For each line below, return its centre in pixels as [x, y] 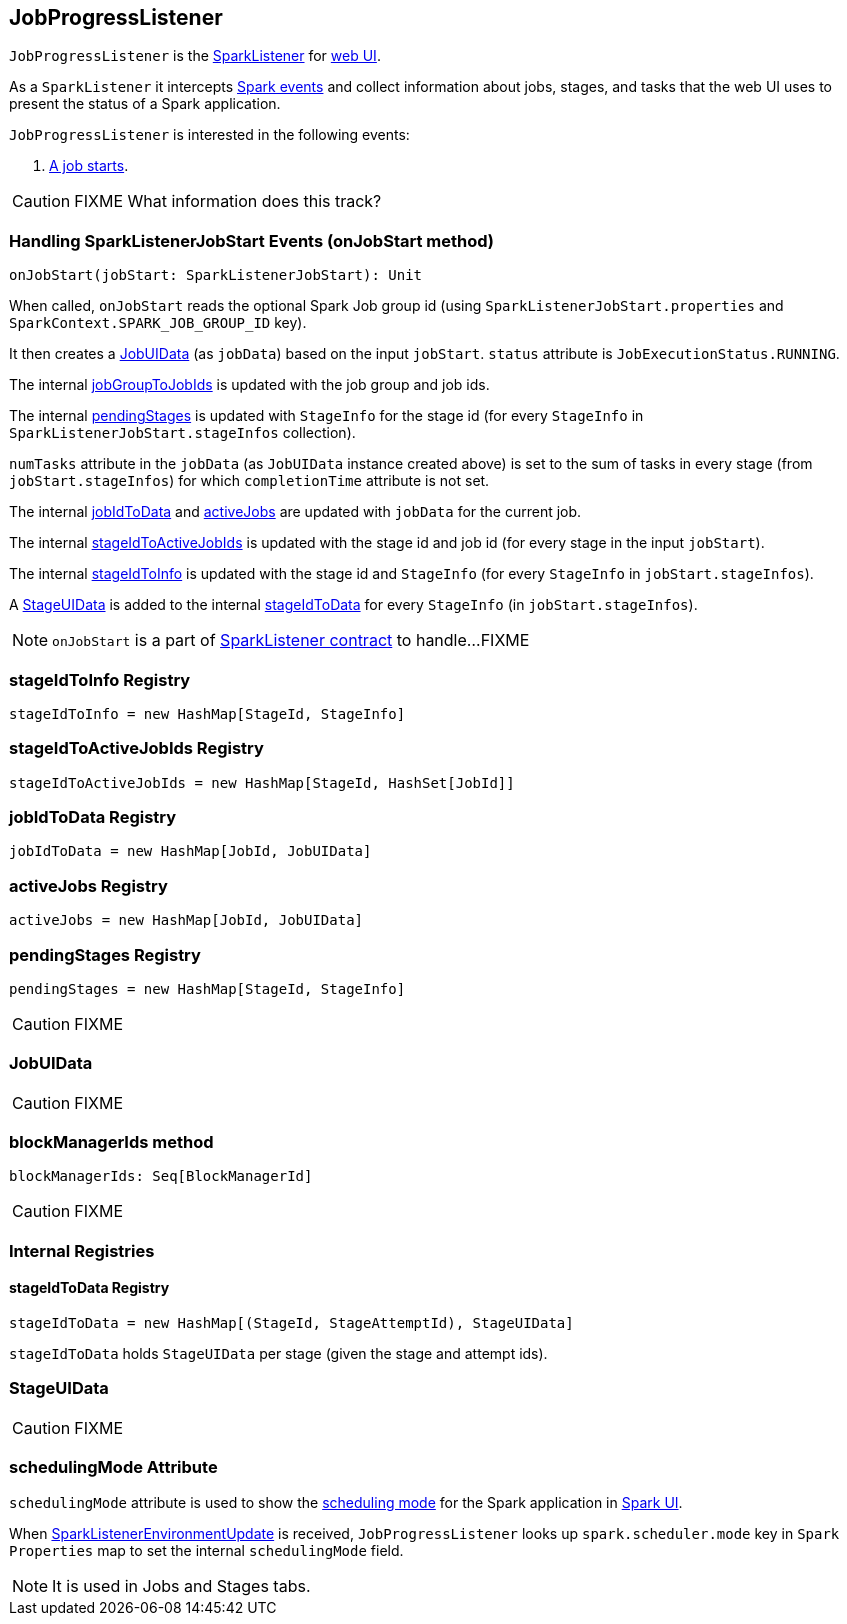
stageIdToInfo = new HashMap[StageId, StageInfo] [207, 713]
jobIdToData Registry [93, 817]
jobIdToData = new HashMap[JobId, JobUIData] [190, 851]
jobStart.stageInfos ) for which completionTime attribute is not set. [249, 481]
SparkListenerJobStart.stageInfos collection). [182, 433]
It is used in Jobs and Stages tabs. [181, 1585]
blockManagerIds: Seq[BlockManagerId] [161, 1176]
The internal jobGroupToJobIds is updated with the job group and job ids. [249, 385]
